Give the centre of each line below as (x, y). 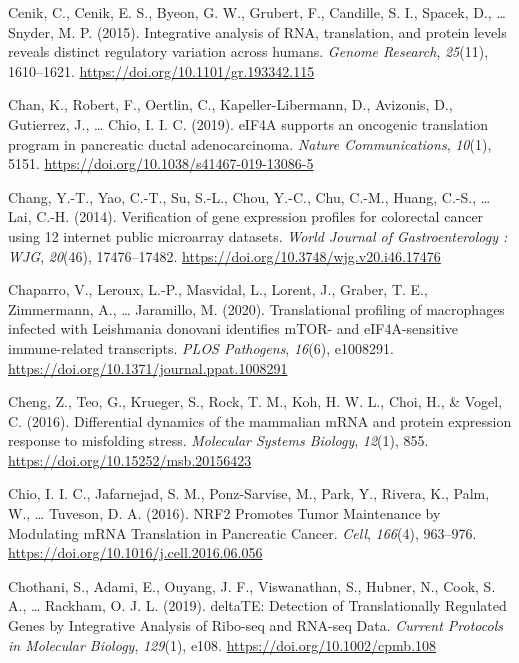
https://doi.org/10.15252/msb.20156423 (130, 459)
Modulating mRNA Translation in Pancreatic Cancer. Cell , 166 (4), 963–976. (242, 532)
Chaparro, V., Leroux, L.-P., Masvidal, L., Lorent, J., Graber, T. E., (218, 289)
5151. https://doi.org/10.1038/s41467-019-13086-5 (161, 163)
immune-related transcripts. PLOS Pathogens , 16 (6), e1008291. (201, 347)
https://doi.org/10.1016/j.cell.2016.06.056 (135, 552)
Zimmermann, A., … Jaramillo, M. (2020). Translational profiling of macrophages (256, 308)
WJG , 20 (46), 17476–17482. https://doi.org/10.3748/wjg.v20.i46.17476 (224, 255)
